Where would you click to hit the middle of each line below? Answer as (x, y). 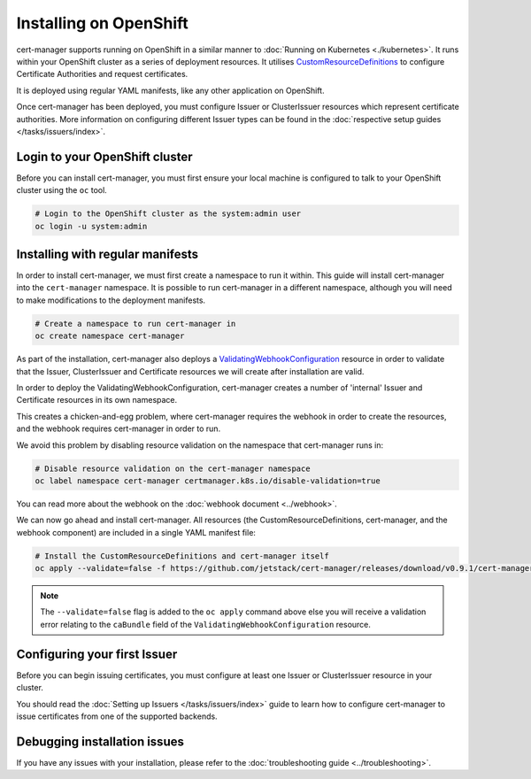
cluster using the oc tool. (62, 190)
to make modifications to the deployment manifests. (111, 300)
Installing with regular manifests (108, 254)
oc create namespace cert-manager (110, 336)
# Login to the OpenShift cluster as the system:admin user (168, 214)
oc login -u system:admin (91, 226)
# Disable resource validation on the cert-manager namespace (173, 468)
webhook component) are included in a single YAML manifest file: (136, 532)
